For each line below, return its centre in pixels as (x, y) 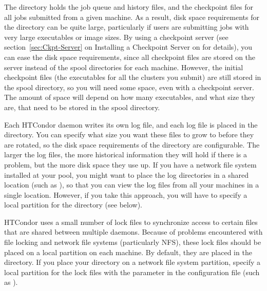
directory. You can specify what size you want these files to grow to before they (129, 134)
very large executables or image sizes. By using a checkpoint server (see (116, 37)
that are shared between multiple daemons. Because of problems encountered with (133, 232)
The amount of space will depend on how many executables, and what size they (130, 97)
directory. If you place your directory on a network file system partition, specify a (132, 262)
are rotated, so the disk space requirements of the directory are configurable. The (132, 144)
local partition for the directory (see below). (73, 205)
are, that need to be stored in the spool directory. (82, 107)
